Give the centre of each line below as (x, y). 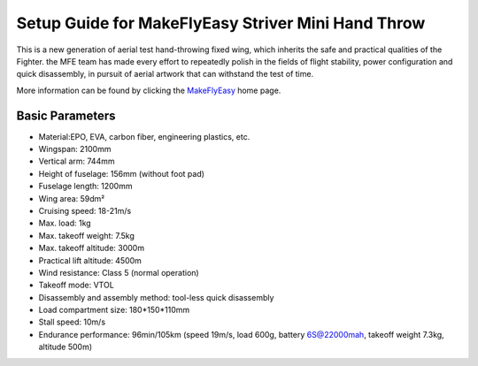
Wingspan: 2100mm (75, 149)
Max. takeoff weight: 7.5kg (86, 235)
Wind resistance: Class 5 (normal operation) (119, 272)
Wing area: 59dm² (72, 198)
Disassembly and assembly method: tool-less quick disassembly (156, 297)
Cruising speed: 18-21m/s (85, 210)
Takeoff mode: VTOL (76, 285)
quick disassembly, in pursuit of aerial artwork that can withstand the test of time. (165, 74)
